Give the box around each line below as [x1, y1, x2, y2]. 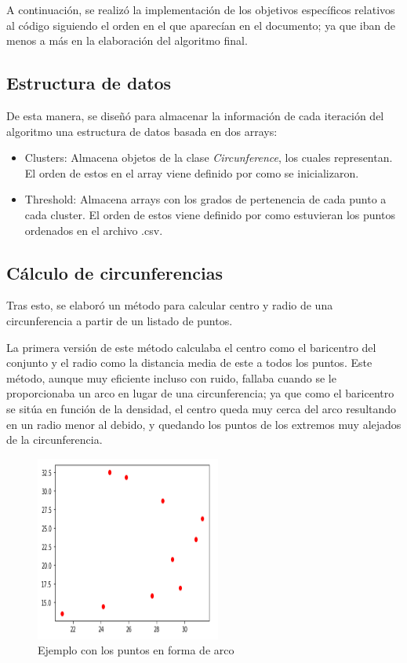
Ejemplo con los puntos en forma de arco [38, 642, 234, 658]
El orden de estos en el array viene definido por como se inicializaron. [24, 164, 359, 181]
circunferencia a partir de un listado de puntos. [6, 312, 233, 328]
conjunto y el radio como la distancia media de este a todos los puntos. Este [6, 354, 372, 371]
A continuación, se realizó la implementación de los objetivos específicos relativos [6, 2, 395, 17]
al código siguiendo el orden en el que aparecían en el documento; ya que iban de [6, 16, 395, 33]
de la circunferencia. [6, 431, 103, 448]
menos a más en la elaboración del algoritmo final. [6, 32, 248, 49]
